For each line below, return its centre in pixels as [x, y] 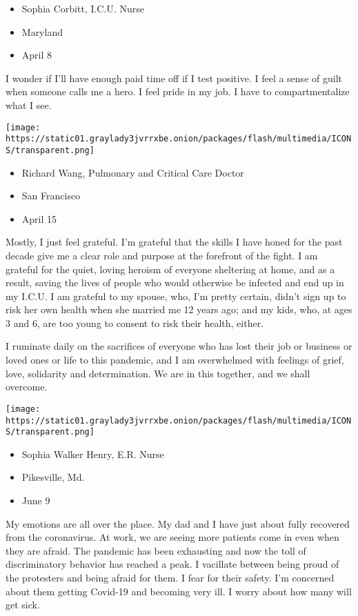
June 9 [36, 500]
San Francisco [51, 196]
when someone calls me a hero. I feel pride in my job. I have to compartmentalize [178, 91]
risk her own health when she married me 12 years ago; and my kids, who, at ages [179, 309]
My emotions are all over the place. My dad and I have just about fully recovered [178, 523]
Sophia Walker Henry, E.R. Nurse [93, 454]
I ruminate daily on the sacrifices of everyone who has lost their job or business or [179, 346]
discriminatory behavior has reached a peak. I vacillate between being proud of [172, 564]
